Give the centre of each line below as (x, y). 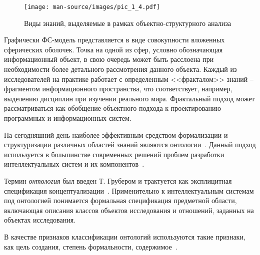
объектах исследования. (40, 220)
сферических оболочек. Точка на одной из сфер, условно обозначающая (113, 49)
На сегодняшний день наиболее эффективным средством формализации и (116, 134)
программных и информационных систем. (68, 118)
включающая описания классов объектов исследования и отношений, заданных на (129, 210)
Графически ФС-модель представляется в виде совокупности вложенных (114, 40)
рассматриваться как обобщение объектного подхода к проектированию (112, 108)
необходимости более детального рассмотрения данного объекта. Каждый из (120, 69)
